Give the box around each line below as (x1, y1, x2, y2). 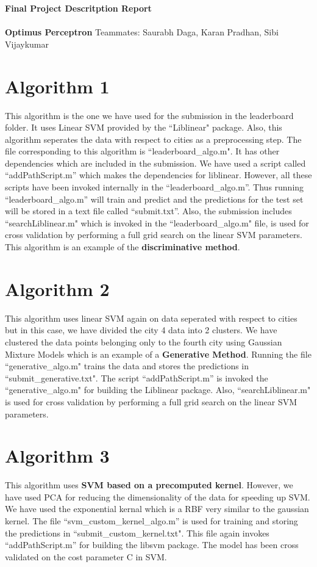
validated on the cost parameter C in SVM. (5, 550, 167, 563)
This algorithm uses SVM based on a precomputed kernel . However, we (5, 479, 293, 491)
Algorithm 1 (5, 73, 110, 98)
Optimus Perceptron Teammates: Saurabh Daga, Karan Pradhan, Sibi (5, 26, 279, 38)
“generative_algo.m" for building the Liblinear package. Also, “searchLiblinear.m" (5, 383, 311, 396)
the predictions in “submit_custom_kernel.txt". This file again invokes (5, 526, 269, 539)
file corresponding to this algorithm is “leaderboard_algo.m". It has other (5, 145, 280, 157)
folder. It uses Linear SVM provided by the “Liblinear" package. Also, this (5, 121, 282, 134)
